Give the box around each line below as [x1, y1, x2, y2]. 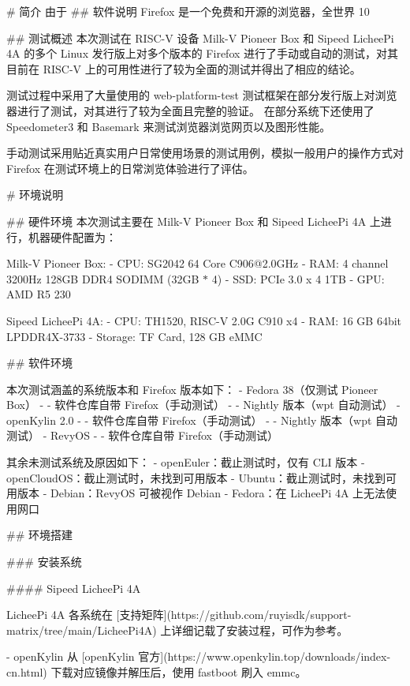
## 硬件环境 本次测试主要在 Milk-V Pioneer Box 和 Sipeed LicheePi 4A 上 [6, 212, 381, 229]
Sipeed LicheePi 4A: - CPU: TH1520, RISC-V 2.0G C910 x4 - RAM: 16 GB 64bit [6, 312, 402, 328]
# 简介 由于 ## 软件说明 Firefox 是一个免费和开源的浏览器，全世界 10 [6, 3, 370, 19]
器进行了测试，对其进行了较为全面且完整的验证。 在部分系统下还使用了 [6, 102, 375, 118]
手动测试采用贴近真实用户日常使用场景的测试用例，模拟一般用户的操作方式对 [6, 144, 404, 161]
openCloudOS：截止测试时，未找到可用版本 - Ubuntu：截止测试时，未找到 [6, 469, 386, 485]
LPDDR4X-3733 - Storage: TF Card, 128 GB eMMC [6, 328, 263, 344]
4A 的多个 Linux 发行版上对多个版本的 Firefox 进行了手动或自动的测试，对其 [6, 45, 399, 62]
